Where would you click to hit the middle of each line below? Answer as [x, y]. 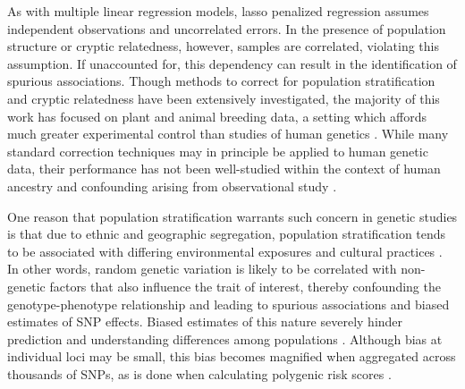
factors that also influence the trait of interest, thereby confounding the [245, 286]
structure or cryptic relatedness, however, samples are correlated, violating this [224, 46]
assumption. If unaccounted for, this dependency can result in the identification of [232, 63]
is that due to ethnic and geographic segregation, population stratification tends [227, 234]
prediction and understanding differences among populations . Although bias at [225, 338]
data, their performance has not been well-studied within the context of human [224, 169]
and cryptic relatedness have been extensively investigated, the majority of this [224, 98]
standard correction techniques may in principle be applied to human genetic [218, 151]
